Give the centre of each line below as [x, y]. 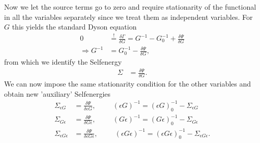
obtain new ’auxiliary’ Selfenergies [57, 93]
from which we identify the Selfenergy [63, 62]
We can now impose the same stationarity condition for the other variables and [128, 84]
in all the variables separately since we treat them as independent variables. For [128, 17]
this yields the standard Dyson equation [74, 27]
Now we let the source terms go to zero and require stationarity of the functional [130, 7]
